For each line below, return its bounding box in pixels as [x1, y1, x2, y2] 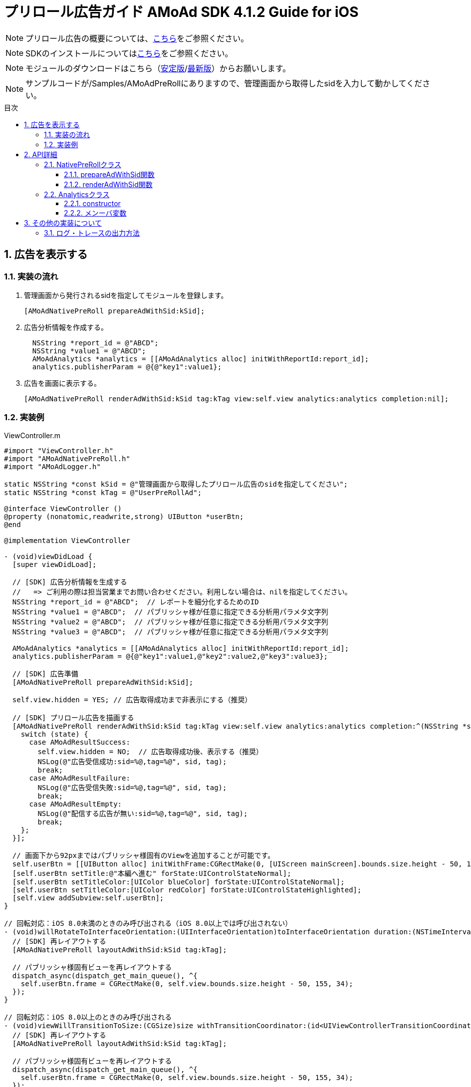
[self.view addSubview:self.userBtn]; [12, 893, 164, 902]
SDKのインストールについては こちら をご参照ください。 [25, 48, 233, 58]
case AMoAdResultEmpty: [29, 800, 122, 808]
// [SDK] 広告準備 [12, 669, 78, 678]
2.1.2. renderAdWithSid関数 [64, 180, 153, 189]
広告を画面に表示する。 [24, 378, 101, 387]
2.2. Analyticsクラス [44, 190, 110, 199]
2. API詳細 [24, 150, 57, 159]
